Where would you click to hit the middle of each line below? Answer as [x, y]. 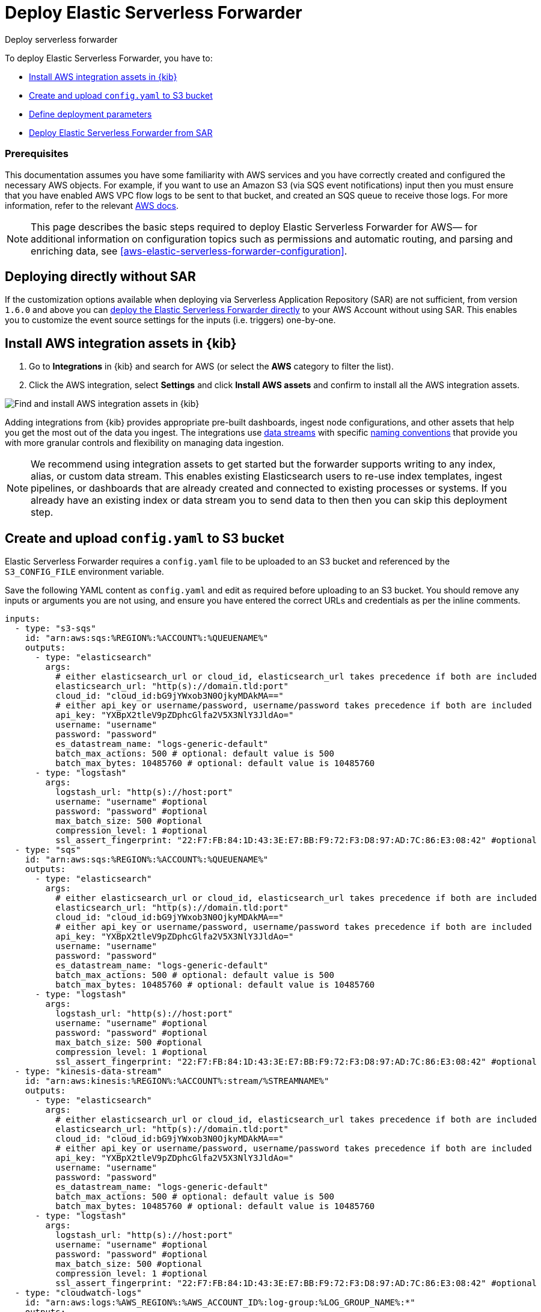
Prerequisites [37, 154]
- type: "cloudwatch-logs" [78, 1293]
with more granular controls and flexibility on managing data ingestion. [145, 443]
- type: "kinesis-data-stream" [88, 1072]
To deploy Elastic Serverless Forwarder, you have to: [109, 58]
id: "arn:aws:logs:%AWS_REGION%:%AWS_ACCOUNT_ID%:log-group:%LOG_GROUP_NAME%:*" [220, 1303]
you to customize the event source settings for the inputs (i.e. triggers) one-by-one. [170, 320]
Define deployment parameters [90, 114]
